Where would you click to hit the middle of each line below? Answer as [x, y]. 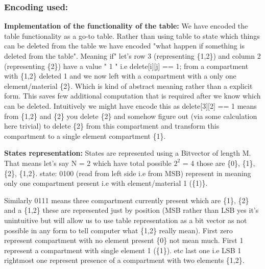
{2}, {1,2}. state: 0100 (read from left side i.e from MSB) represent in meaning [128, 173]
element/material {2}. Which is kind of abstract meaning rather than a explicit [128, 85]
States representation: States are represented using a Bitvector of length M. [128, 153]
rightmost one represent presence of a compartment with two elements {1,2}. [124, 260]
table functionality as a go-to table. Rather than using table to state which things [132, 35]
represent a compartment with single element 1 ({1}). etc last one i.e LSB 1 [123, 250]
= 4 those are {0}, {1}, [219, 163]
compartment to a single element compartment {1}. [85, 136]
